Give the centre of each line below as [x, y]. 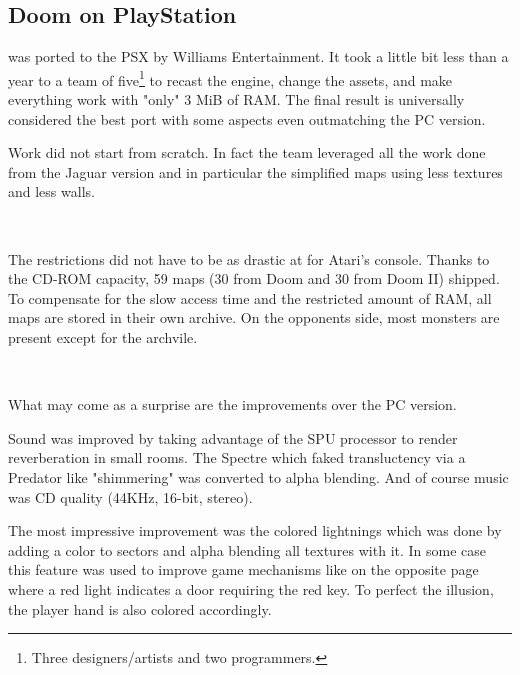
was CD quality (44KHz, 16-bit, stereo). [130, 496]
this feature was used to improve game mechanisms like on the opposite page [243, 569]
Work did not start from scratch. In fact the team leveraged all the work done [247, 152]
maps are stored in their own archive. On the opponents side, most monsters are [254, 317]
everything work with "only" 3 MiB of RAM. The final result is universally [236, 99]
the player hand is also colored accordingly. [140, 608]
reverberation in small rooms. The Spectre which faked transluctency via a [237, 457]
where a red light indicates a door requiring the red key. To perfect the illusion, [251, 588]
